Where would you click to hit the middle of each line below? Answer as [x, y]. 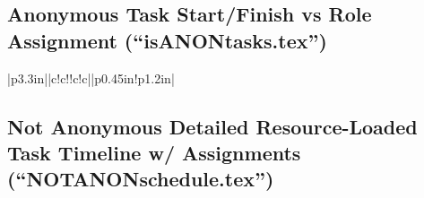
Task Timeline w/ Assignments [154, 152]
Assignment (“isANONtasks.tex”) [167, 40]
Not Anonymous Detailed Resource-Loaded [212, 126]
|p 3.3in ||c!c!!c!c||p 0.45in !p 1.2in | [91, 77]
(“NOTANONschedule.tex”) [141, 179]
